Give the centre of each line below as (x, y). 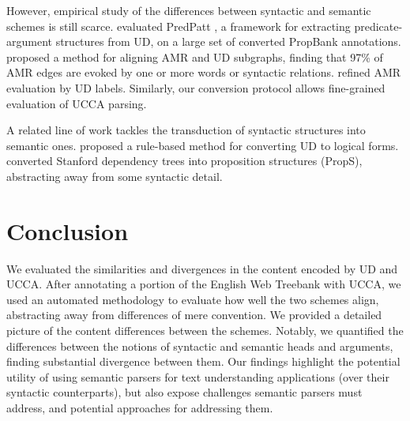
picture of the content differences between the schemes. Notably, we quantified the (205, 331)
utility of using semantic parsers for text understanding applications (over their (198, 376)
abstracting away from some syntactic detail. (115, 176)
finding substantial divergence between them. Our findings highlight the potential (203, 361)
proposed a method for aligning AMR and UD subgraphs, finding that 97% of (195, 56)
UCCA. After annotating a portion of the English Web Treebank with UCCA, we (204, 284)
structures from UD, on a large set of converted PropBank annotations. (228, 41)
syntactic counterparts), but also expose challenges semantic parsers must (184, 392)
